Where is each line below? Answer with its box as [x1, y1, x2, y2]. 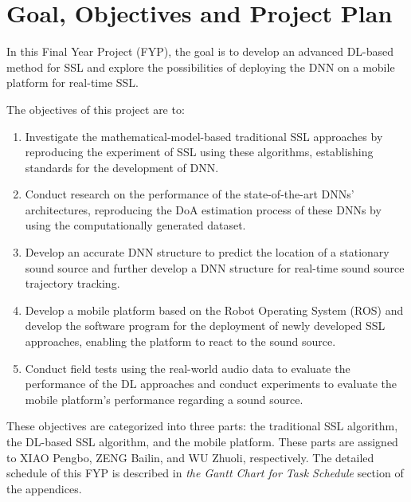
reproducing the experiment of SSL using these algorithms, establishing [25, 143, 374, 160]
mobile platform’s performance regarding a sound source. [25, 390, 303, 407]
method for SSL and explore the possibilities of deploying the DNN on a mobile [6, 58, 395, 75]
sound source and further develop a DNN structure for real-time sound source [25, 259, 405, 276]
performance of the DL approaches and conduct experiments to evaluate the [25, 375, 397, 392]
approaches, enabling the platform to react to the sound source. [25, 333, 336, 350]
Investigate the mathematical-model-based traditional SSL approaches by [25, 127, 383, 144]
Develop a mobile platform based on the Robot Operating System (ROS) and [25, 301, 404, 318]
